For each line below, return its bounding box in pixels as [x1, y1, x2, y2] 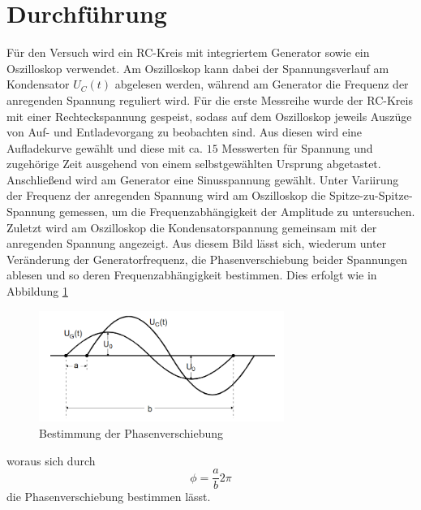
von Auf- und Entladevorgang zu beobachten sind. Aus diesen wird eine [6, 123, 363, 140]
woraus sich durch [6, 452, 96, 469]
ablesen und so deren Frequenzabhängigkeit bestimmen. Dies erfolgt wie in [6, 266, 377, 283]
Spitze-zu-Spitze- [329, 187, 413, 204]
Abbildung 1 [6, 283, 68, 300]
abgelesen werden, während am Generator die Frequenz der [114, 76, 409, 93]
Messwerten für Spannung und [221, 139, 373, 156]
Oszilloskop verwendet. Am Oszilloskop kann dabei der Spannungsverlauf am [6, 59, 389, 76]
